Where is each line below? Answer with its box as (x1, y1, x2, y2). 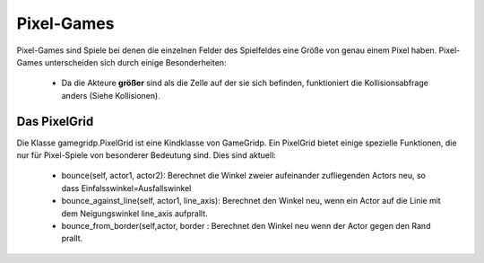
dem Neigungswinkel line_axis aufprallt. (61, 207, 208, 219)
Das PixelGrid (16, 113, 94, 129)
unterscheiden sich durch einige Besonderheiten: (45, 57, 227, 67)
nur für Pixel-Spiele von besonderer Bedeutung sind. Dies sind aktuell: (16, 150, 277, 161)
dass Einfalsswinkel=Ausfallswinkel (61, 182, 192, 193)
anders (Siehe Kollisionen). (61, 90, 160, 101)
